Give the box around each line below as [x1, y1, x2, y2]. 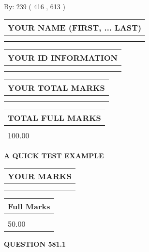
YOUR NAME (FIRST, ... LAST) [8, 21, 142, 33]
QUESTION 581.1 [4, 239, 66, 249]
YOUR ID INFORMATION [8, 51, 118, 63]
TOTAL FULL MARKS [8, 112, 101, 123]
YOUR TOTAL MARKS [8, 82, 105, 93]
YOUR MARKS [8, 170, 72, 182]
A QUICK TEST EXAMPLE [4, 150, 104, 160]
